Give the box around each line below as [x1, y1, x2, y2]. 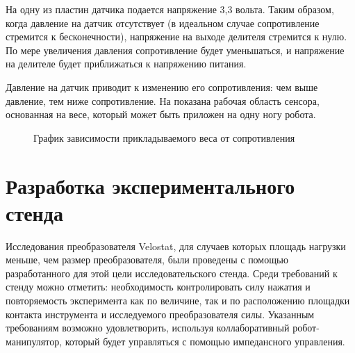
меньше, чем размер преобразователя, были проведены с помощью [6, 252, 288, 267]
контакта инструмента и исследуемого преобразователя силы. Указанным [6, 306, 315, 321]
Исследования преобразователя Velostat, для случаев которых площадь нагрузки [6, 238, 346, 253]
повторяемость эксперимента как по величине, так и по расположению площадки [6, 293, 350, 308]
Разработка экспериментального [6, 171, 295, 199]
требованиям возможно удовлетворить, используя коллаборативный [6, 320, 290, 335]
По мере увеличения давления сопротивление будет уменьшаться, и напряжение [6, 42, 345, 57]
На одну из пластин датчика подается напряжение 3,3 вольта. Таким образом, [6, 2, 334, 16]
